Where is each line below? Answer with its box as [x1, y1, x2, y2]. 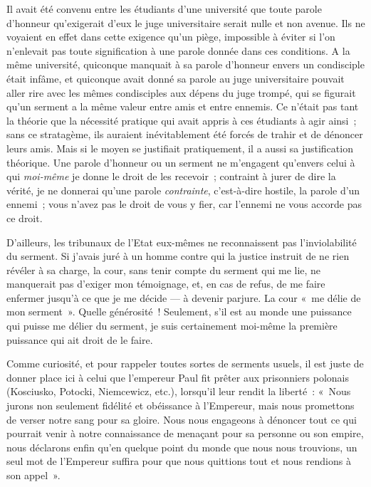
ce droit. [6, 210, 43, 225]
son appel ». [6, 468, 61, 482]
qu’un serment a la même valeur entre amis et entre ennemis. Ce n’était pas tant [6, 99, 359, 114]
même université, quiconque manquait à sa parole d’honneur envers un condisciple [6, 57, 365, 72]
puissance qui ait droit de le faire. [6, 332, 153, 347]
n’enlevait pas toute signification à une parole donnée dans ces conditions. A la [6, 43, 350, 58]
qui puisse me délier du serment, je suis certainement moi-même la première [6, 318, 338, 333]
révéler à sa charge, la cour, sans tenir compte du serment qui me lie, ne [6, 262, 321, 277]
